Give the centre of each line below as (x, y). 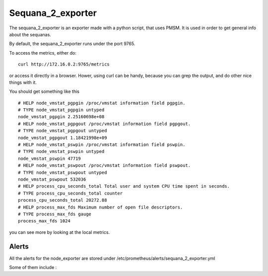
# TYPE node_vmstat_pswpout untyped (63, 172)
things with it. (23, 82)
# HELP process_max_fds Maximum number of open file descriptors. (100, 207)
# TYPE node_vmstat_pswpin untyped (61, 152)
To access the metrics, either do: (43, 53)
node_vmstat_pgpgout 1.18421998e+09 (63, 138)
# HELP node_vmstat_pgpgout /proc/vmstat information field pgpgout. (104, 124)
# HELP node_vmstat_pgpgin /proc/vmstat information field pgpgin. (102, 103)
